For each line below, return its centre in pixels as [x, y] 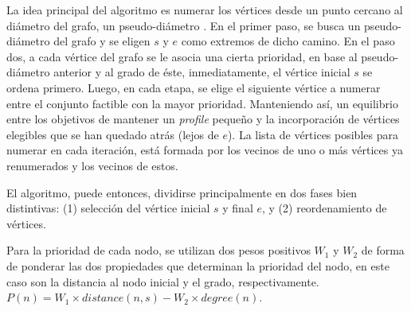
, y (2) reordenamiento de [324, 208]
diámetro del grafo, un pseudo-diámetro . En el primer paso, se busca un [184, 25]
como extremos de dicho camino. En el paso [288, 41]
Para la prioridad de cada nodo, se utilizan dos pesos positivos [159, 250]
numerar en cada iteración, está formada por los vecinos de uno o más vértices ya [205, 150]
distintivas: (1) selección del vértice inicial [108, 208]
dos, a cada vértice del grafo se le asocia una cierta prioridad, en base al [182, 56]
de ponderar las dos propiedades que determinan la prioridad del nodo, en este [198, 265]
